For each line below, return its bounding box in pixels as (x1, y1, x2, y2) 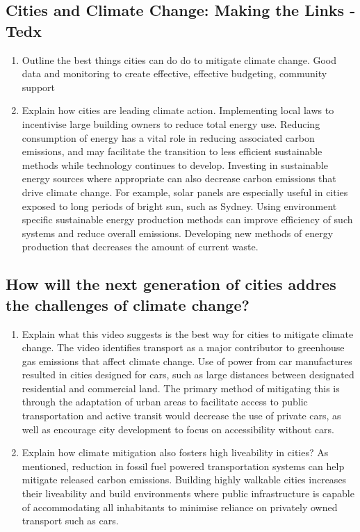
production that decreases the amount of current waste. (22, 239, 259, 254)
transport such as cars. (22, 513, 119, 528)
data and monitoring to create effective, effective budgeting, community (22, 66, 327, 81)
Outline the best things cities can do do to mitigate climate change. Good (22, 52, 336, 67)
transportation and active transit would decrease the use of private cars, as (22, 408, 341, 423)
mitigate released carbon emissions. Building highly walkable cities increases (22, 472, 347, 487)
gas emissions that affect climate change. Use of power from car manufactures (22, 353, 352, 368)
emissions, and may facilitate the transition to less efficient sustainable (22, 144, 322, 159)
